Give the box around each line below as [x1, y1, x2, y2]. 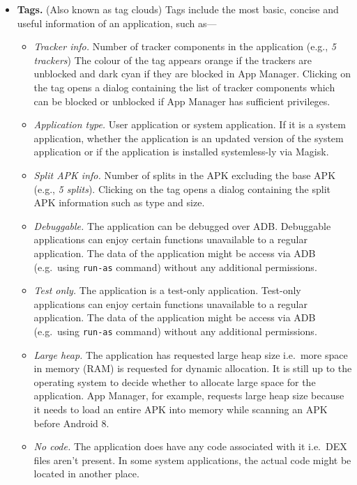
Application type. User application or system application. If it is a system [33, 117, 346, 132]
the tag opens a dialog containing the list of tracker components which [33, 79, 335, 94]
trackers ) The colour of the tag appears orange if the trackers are [33, 52, 312, 67]
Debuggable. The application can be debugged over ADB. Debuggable [33, 218, 331, 233]
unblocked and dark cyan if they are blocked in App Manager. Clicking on [33, 66, 351, 81]
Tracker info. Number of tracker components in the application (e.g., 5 [33, 39, 336, 54]
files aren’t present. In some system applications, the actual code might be [33, 452, 351, 467]
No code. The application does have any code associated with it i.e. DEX [33, 439, 347, 454]
